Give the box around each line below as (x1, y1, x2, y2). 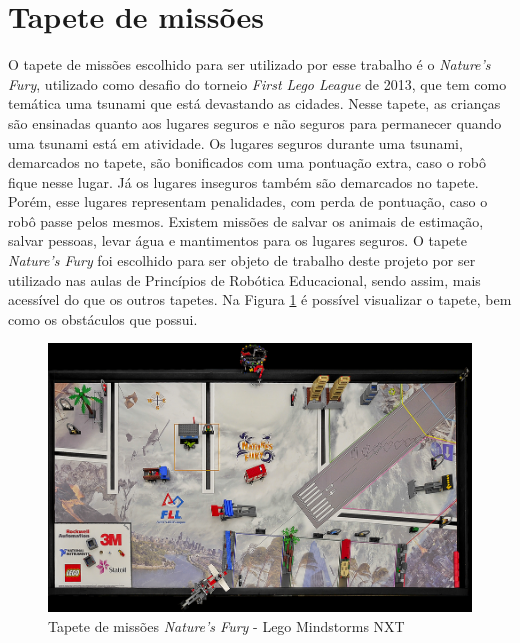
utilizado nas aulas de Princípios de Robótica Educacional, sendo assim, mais (8, 269, 481, 290)
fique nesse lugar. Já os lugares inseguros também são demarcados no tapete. (8, 171, 479, 192)
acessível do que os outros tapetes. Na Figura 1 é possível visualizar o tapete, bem (8, 289, 512, 310)
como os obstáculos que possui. (8, 308, 198, 329)
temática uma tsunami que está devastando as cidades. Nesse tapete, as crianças (8, 93, 501, 114)
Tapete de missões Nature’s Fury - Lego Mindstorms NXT (48, 616, 405, 637)
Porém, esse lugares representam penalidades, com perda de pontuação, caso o (8, 191, 488, 212)
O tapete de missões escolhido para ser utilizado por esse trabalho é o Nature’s (8, 54, 491, 75)
